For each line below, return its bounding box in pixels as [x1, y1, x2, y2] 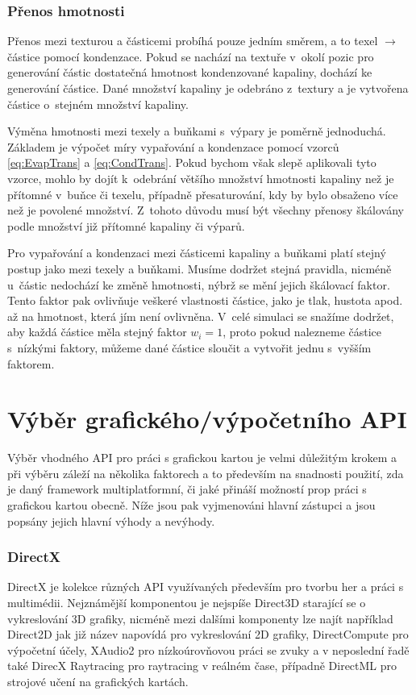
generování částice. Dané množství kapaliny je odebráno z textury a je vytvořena [7, 80, 409, 96]
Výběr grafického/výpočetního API [7, 402, 407, 435]
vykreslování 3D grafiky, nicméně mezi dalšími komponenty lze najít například [7, 610, 393, 626]
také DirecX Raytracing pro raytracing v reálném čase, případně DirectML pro [7, 657, 397, 674]
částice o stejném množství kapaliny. [7, 95, 189, 112]
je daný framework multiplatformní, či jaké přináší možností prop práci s [7, 481, 367, 497]
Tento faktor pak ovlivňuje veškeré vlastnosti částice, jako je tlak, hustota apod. [7, 292, 403, 309]
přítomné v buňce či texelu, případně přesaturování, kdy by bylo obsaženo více [7, 185, 398, 202]
